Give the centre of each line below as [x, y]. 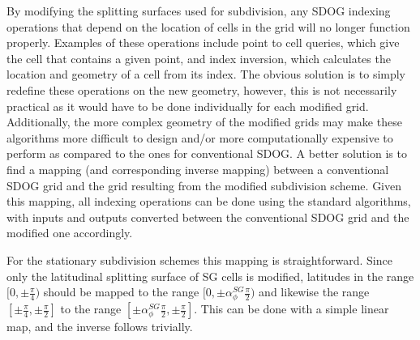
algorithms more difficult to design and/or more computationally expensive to [200, 137]
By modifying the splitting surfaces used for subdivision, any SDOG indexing [199, 11]
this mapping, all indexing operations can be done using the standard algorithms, [209, 201]
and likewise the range [314, 292]
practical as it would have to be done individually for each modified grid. [188, 106]
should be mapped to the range [121, 292]
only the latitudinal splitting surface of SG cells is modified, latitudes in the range [210, 276]
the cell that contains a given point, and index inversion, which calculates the [199, 58]
